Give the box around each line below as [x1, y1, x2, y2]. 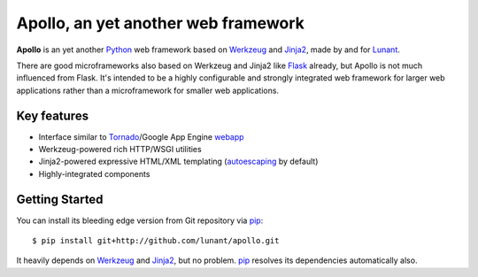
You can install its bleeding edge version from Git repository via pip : [16, 215, 264, 226]
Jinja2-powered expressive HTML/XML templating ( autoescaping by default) [38, 156, 319, 167]
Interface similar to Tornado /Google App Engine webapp [38, 131, 244, 142]
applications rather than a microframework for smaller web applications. [16, 85, 279, 96]
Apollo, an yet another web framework [16, 13, 305, 33]
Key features [16, 108, 89, 123]
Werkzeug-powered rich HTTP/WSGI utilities [38, 144, 203, 155]
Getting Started [16, 191, 104, 207]
